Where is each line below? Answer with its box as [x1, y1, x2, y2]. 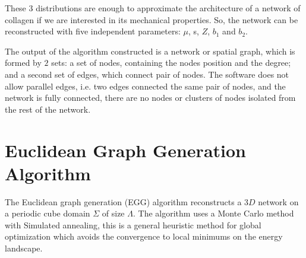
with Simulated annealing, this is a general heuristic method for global [5, 218, 261, 231]
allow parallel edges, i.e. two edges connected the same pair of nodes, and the [5, 79, 286, 92]
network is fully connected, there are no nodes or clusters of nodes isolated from [5, 91, 296, 104]
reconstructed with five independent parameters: [5, 25, 181, 37]
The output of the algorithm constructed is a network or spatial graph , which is [5, 44, 295, 57]
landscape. [5, 242, 43, 254]
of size [102, 207, 125, 219]
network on [258, 195, 299, 208]
